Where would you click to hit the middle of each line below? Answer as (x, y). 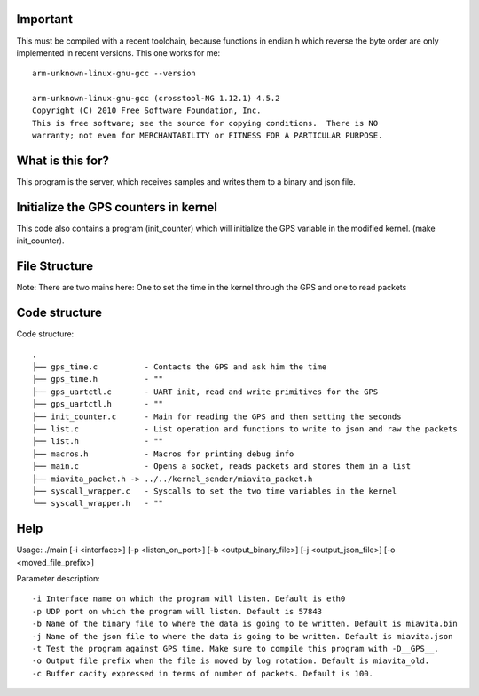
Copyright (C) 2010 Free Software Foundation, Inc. (147, 111)
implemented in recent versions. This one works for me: (118, 52)
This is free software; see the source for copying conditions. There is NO (205, 123)
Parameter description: (59, 579)
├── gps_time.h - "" (98, 379)
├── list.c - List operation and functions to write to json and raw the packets (245, 429)
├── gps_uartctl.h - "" (98, 404)
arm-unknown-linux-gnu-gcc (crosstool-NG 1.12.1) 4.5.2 (156, 99)
